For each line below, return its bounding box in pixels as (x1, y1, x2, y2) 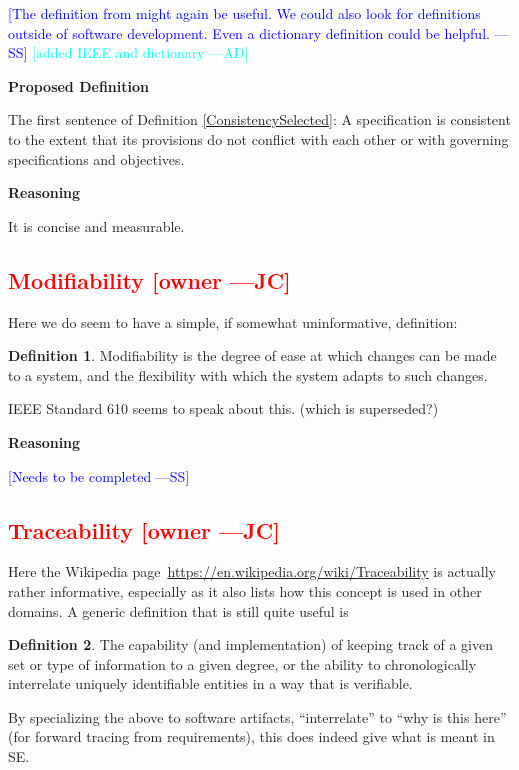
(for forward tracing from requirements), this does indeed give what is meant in (8, 726, 495, 747)
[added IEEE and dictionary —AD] (32, 42, 249, 63)
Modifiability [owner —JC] (8, 264, 291, 295)
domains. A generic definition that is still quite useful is (8, 600, 349, 621)
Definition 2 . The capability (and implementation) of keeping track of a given (8, 634, 493, 655)
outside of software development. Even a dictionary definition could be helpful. (8, 22, 490, 43)
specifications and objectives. (8, 148, 185, 169)
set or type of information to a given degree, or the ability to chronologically (8, 653, 477, 674)
